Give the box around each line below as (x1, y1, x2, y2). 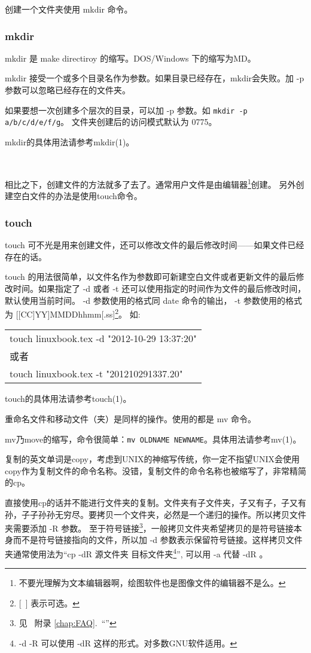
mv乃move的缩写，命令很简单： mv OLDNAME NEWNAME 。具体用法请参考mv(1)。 (5, 432, 301, 445)
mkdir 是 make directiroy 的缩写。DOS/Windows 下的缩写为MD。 (5, 51, 256, 64)
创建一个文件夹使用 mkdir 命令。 (5, 3, 133, 15)
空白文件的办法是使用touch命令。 (13, 190, 142, 202)
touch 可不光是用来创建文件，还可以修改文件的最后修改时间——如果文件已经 (5, 239, 304, 251)
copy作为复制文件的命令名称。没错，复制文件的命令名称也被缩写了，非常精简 (5, 464, 306, 477)
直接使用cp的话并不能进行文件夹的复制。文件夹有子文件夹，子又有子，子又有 (5, 496, 306, 508)
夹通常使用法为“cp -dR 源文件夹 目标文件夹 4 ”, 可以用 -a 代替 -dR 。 (5, 546, 268, 560)
